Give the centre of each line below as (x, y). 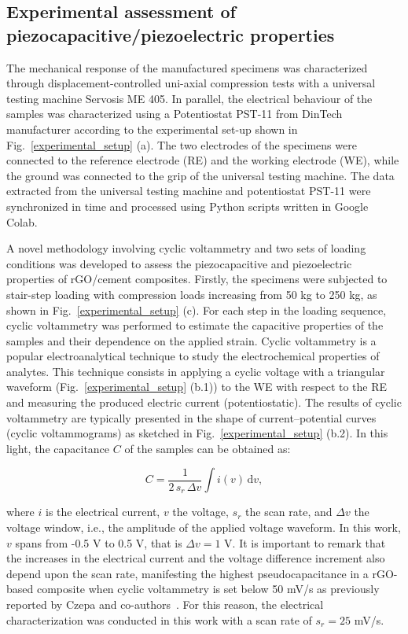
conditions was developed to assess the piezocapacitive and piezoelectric (179, 263)
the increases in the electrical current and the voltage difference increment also (196, 558)
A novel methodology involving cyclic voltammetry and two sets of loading (186, 248)
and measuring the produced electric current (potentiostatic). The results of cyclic (204, 402)
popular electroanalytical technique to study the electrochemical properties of (193, 356)
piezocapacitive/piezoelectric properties (171, 34)
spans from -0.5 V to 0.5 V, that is (99, 542)
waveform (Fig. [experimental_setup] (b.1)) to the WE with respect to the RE (197, 387)
